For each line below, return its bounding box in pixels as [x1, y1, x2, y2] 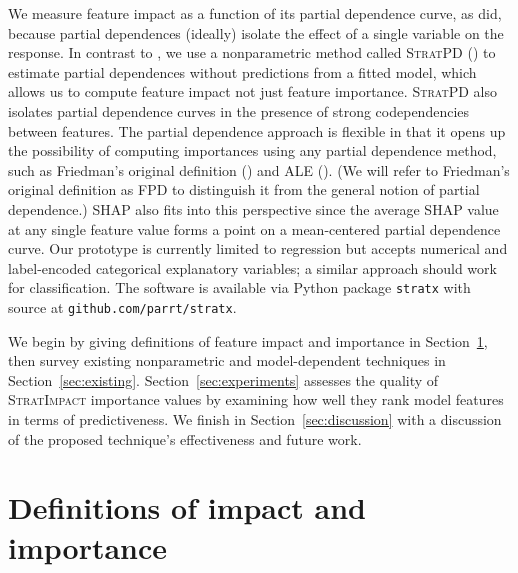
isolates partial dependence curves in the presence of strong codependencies [8, 100, 470, 121]
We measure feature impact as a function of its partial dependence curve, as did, [8, 3, 502, 23]
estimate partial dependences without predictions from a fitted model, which [8, 61, 477, 82]
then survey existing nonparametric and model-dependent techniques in [8, 350, 446, 371]
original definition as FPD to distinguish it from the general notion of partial [8, 179, 480, 200]
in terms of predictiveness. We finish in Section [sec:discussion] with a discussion [8, 409, 502, 429]
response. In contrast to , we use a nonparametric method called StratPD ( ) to [8, 42, 496, 63]
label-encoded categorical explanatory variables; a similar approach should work [8, 257, 497, 278]
